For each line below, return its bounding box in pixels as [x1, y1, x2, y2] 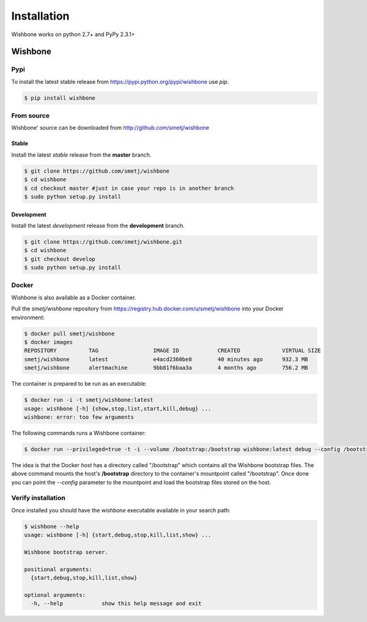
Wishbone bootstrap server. [24, 549, 108, 555]
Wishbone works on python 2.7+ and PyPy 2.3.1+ [11, 31, 135, 38]
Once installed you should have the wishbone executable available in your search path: [11, 506, 231, 514]
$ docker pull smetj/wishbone [24, 330, 115, 337]
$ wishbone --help [24, 523, 80, 530]
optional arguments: [24, 591, 86, 598]
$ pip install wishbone [24, 94, 96, 101]
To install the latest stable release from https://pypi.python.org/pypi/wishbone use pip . [11, 78, 229, 85]
